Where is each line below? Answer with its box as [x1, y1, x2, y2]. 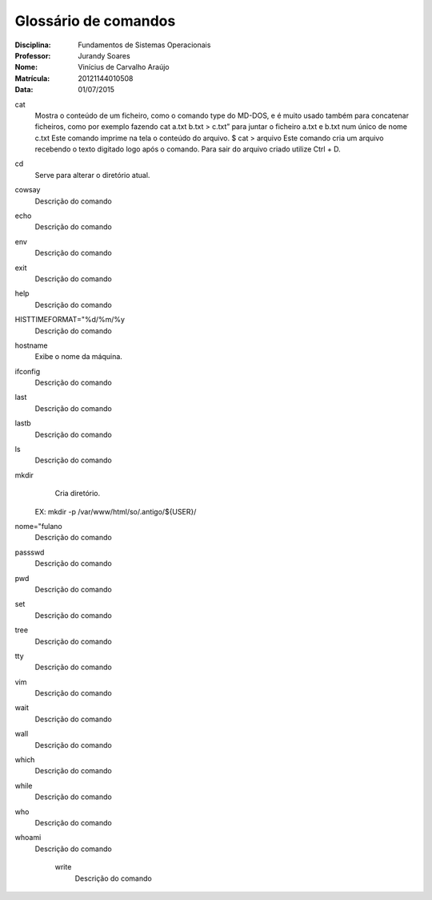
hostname [14, 341, 48, 350]
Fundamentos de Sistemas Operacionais [78, 40, 211, 50]
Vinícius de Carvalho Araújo [78, 63, 170, 72]
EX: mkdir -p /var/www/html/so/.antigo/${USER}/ [34, 507, 197, 516]
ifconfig [14, 366, 40, 376]
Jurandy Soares [78, 50, 131, 60]
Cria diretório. [54, 489, 101, 498]
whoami [14, 833, 42, 842]
